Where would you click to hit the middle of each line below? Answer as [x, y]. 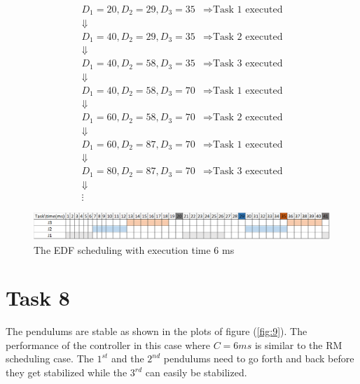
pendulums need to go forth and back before [259, 358]
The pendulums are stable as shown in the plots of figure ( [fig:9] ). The [157, 331]
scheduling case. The [50, 358]
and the [128, 358]
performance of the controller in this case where [108, 344]
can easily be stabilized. [196, 372]
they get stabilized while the [67, 372]
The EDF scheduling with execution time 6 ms [134, 249]
